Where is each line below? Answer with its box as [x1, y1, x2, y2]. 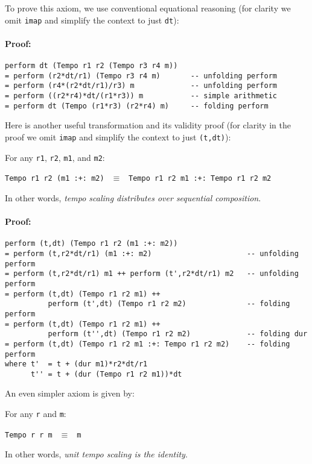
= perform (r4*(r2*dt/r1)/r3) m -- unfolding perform [5, 81, 278, 90]
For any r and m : [5, 407, 66, 420]
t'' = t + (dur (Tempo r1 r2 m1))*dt [30, 369, 182, 378]
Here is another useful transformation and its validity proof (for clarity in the [5, 119, 291, 131]
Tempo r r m [5, 430, 53, 439]
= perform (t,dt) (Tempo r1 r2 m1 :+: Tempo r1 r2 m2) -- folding [5, 339, 290, 348]
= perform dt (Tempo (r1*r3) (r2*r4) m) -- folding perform [5, 101, 269, 110]
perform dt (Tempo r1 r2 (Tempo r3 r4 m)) [5, 61, 178, 71]
